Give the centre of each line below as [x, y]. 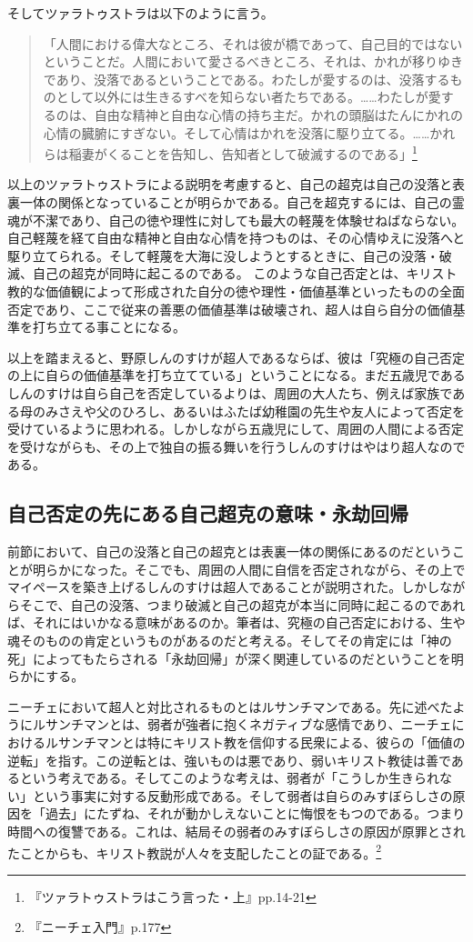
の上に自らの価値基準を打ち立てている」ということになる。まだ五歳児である [236, 375]
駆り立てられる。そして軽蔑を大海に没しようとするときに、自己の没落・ [223, 255]
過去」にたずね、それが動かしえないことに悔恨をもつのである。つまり [255, 813]
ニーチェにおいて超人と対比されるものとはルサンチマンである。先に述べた [230, 706]
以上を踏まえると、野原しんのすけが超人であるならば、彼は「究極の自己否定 [236, 357]
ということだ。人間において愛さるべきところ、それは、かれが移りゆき [253, 61]
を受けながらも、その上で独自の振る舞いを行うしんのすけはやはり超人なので [236, 446]
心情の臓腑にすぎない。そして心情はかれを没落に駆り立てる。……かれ [249, 132]
